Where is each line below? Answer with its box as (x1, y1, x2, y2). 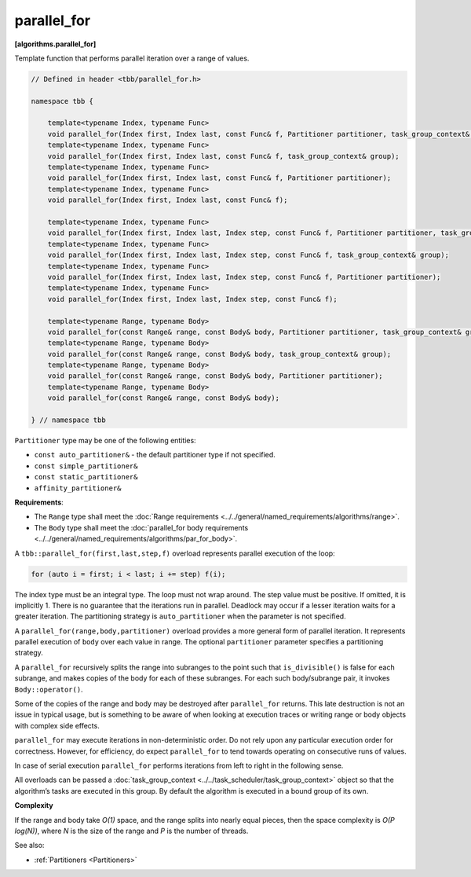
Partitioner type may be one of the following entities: (14, 436, 196, 446)
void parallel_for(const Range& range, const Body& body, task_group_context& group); (47, 350, 392, 358)
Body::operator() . (14, 684, 83, 694)
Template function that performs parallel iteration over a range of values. (14, 53, 250, 63)
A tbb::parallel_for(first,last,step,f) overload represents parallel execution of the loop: (14, 549, 335, 558)
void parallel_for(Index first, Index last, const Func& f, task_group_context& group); (47, 152, 400, 160)
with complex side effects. (14, 721, 100, 730)
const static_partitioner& (34, 472, 138, 482)
